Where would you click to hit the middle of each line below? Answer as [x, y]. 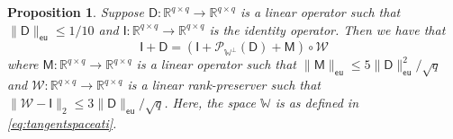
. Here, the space [210, 102]
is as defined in [317, 102]
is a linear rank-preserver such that [224, 85]
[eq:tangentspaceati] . [62, 122]
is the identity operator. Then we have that [327, 29]
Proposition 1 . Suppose [76, 12]
